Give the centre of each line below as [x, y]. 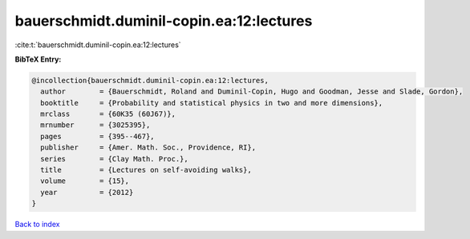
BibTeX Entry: [38, 59]
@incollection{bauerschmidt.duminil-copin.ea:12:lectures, [150, 80]
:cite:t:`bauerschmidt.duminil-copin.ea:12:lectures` [98, 45]
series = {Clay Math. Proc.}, [114, 159]
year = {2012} [87, 192]
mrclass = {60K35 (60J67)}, [108, 114]
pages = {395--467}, [98, 136]
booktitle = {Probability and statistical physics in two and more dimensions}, [212, 103]
